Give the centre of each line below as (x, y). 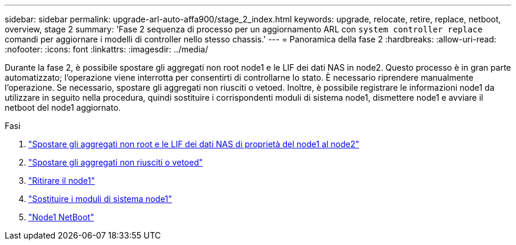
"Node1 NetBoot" (61, 217)
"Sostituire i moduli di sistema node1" (100, 199)
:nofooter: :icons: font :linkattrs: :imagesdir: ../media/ (107, 49)
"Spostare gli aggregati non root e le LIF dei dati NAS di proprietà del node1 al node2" (194, 144)
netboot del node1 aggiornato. (63, 107)
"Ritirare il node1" (62, 181)
